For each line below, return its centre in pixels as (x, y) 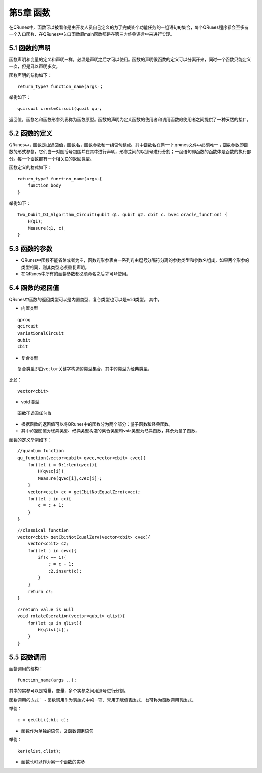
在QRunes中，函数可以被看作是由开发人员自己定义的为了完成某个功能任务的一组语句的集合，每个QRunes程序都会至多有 (129, 27)
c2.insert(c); (65, 571)
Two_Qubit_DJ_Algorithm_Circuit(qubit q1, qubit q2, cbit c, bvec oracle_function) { (123, 215)
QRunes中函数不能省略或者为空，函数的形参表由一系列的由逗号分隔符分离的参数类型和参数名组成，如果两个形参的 (135, 260)
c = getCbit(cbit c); (43, 720)
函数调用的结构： (26, 668)
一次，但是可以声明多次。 (34, 66)
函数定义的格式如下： (30, 167)
